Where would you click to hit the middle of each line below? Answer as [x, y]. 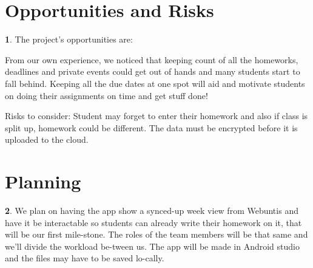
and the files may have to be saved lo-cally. [85, 258]
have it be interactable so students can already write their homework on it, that [153, 222]
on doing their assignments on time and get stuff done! [106, 95]
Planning [43, 181]
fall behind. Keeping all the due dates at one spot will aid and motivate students [155, 83]
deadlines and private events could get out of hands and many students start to [153, 71]
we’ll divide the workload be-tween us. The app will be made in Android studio [152, 246]
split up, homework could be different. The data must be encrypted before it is [151, 127]
